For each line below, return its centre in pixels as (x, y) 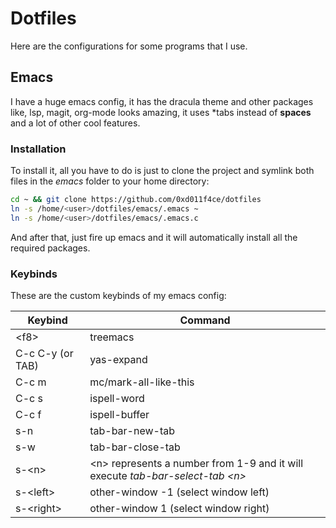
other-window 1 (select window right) (179, 508)
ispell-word (117, 398)
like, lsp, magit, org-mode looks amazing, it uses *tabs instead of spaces (161, 112)
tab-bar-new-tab (132, 430)
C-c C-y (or (44, 353)
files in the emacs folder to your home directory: (110, 181)
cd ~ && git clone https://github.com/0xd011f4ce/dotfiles (136, 200)
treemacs (112, 337)
